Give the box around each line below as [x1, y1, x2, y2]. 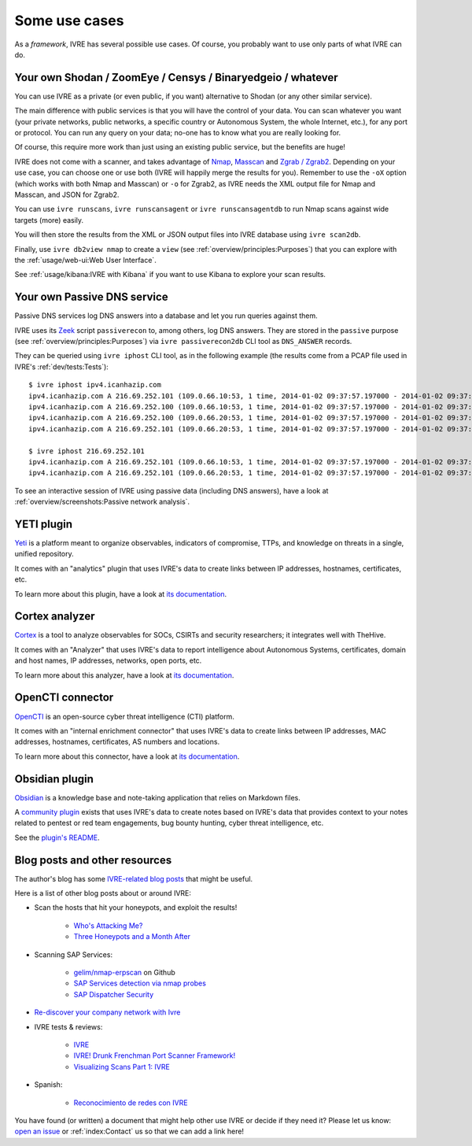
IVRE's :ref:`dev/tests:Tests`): [14, 362, 109, 372]
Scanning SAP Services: [34, 949, 113, 959]
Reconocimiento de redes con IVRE [73, 1098, 188, 1107]
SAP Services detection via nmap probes [73, 978, 206, 988]
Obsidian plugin [14, 772, 94, 786]
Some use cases [14, 12, 124, 29]
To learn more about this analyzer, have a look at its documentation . [14, 670, 234, 680]
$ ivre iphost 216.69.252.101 [28, 446, 146, 456]
